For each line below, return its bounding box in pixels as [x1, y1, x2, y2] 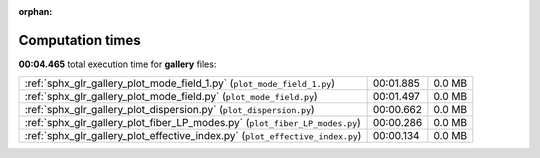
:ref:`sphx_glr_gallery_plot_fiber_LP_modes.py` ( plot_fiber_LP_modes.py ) [24, 116, 362, 130]
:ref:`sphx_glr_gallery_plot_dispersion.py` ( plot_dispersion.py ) [24, 103, 315, 117]
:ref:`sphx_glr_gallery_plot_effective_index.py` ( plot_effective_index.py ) [24, 129, 362, 143]
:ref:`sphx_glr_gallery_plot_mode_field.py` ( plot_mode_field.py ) [24, 90, 319, 104]
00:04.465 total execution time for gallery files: [18, 58, 217, 70]
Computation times [18, 31, 141, 49]
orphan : [18, 6, 53, 17]
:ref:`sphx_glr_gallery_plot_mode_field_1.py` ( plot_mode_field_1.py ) [24, 76, 335, 90]
